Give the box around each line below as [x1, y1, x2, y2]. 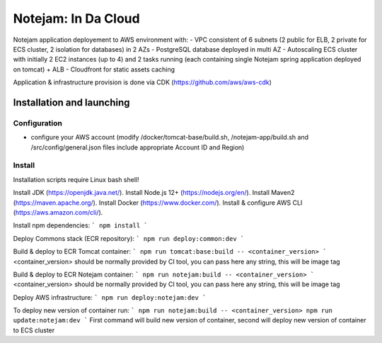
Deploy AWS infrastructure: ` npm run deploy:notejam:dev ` [13, 293, 207, 301]
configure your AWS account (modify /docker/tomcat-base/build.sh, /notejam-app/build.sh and [30, 133, 309, 142]
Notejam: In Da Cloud [13, 11, 141, 26]
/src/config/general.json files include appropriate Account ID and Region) [30, 142, 245, 152]
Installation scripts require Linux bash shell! [13, 175, 139, 184]
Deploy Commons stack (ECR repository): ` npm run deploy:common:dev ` [13, 234, 245, 242]
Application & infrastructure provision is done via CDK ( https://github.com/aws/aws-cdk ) [13, 78, 272, 86]
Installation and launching [13, 96, 130, 108]
